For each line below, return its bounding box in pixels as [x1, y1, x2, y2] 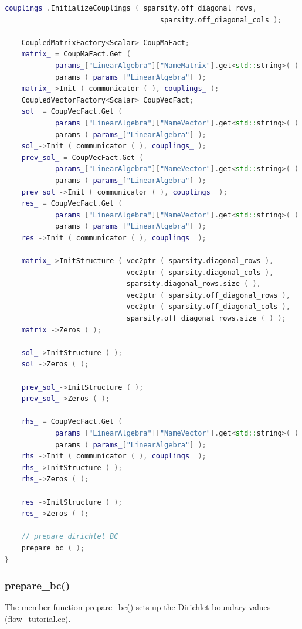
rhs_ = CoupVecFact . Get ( [21, 417, 123, 426]
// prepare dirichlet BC [21, 532, 118, 541]
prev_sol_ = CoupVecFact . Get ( [21, 153, 144, 162]
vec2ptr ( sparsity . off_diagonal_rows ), [126, 291, 290, 300]
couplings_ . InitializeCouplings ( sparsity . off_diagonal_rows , [5, 4, 257, 12]
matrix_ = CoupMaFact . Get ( [21, 50, 131, 59]
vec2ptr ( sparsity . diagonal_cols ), [126, 268, 274, 277]
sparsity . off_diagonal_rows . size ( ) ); [126, 314, 286, 323]
